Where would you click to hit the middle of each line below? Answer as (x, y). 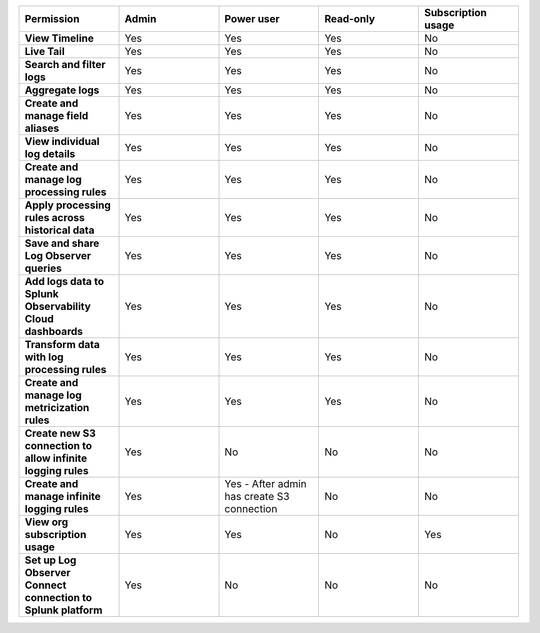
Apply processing (68, 205)
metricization (57, 407)
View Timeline (59, 38)
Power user (252, 18)
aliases (42, 128)
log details (50, 153)
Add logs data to (64, 281)
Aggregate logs (62, 90)
